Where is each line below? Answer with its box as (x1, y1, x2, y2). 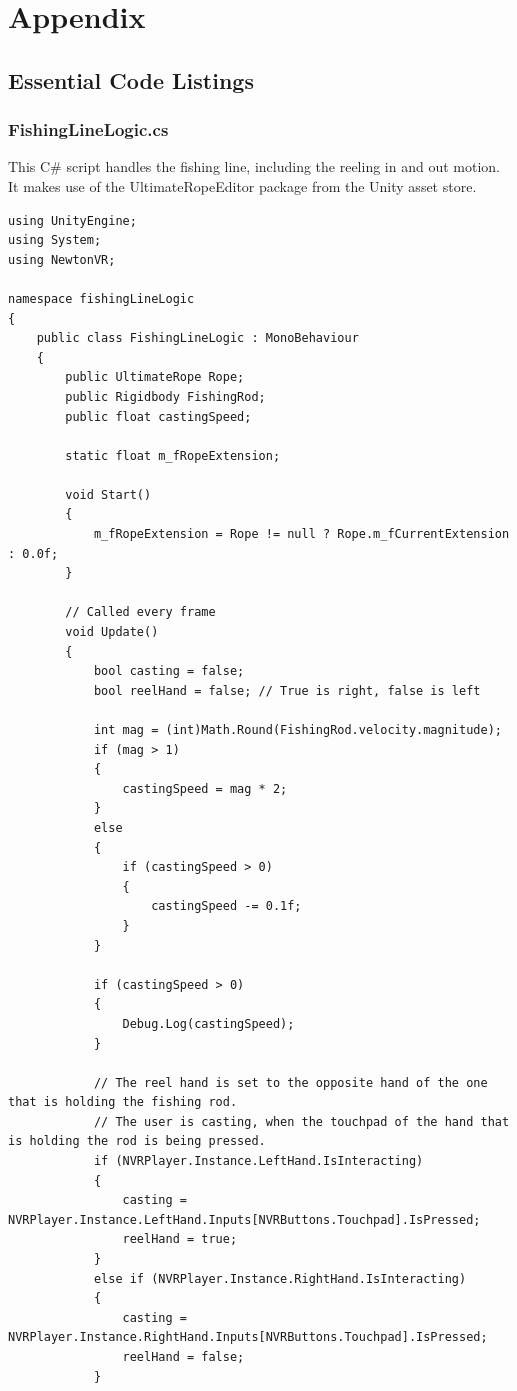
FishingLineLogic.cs (8, 117, 169, 142)
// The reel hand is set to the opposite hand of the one (93, 1075, 488, 1090)
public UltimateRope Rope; (65, 370, 245, 385)
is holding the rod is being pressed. (8, 1134, 266, 1149)
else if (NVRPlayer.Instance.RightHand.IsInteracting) (93, 1271, 467, 1286)
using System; (8, 233, 102, 248)
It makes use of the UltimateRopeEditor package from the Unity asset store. (8, 175, 477, 196)
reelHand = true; (122, 1232, 238, 1247)
